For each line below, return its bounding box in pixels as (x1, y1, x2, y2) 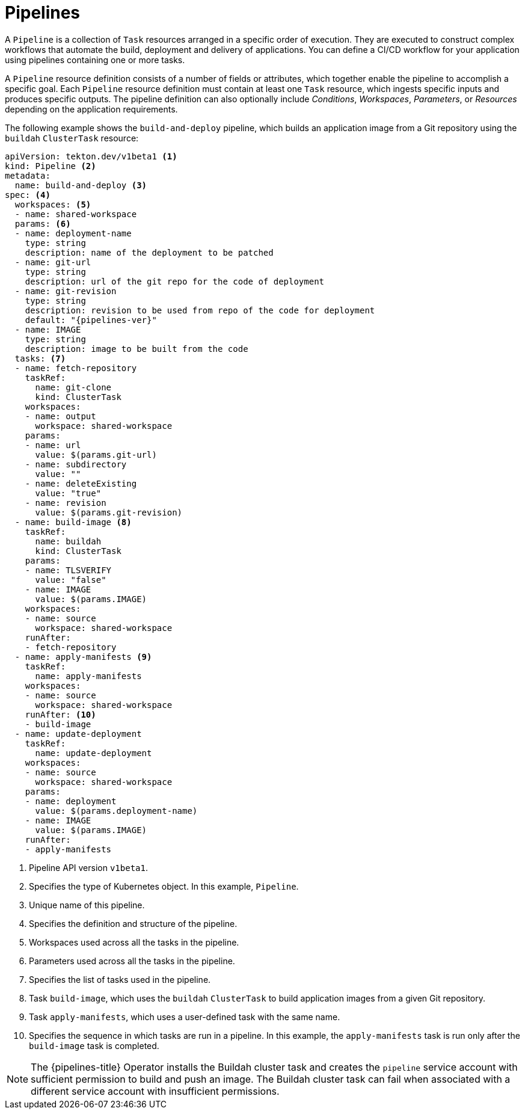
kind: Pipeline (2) (5, 161, 96, 171)
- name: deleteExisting (25, 478, 137, 488)
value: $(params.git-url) (35, 449, 157, 460)
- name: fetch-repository (14, 363, 137, 373)
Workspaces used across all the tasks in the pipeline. (29, 937, 239, 947)
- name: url (25, 440, 81, 450)
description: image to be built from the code (25, 343, 248, 354)
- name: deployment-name (14, 228, 132, 238)
